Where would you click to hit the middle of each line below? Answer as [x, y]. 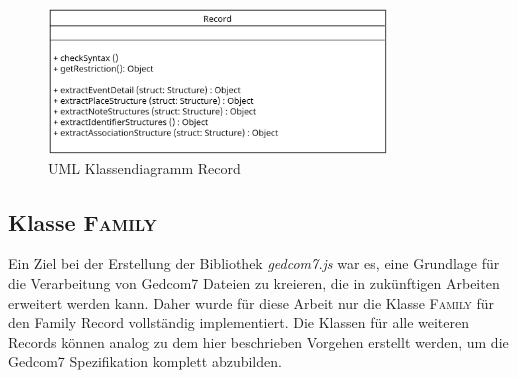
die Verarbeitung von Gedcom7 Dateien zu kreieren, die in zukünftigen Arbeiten [254, 283]
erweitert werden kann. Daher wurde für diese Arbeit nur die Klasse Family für [251, 302]
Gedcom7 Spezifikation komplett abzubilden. [145, 361]
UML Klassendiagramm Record [144, 167]
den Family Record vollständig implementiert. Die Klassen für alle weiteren [239, 322]
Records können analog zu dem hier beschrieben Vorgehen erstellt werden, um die [258, 341]
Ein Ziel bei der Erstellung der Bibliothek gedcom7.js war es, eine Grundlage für [254, 263]
